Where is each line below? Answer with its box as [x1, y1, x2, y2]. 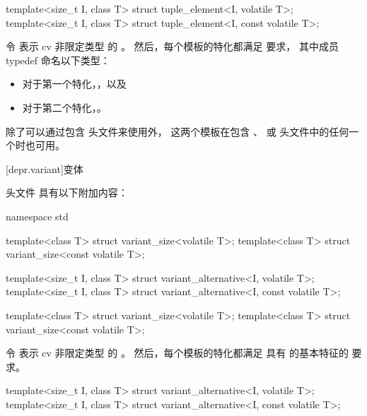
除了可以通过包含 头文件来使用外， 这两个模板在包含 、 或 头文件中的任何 [6, 124, 349, 138]
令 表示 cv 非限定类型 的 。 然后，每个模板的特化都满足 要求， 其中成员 [6, 39, 339, 54]
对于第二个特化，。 [22, 100, 107, 114]
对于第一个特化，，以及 [22, 76, 127, 91]
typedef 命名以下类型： [6, 52, 110, 67]
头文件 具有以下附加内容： [6, 185, 128, 200]
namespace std [6, 208, 69, 223]
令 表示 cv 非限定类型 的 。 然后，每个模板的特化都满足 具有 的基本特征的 [6, 345, 349, 360]
